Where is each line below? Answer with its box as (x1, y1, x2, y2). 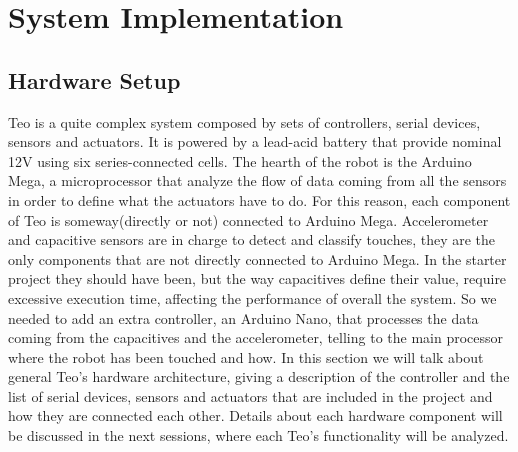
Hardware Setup (8, 64, 181, 95)
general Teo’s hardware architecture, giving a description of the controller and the (8, 366, 510, 387)
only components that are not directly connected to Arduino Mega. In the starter (8, 248, 507, 269)
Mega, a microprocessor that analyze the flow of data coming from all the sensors (8, 170, 507, 191)
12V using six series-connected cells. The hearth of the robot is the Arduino (8, 150, 472, 171)
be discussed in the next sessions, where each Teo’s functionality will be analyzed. (8, 425, 509, 446)
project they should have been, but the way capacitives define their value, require (8, 268, 507, 289)
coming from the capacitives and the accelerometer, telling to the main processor (8, 327, 504, 348)
